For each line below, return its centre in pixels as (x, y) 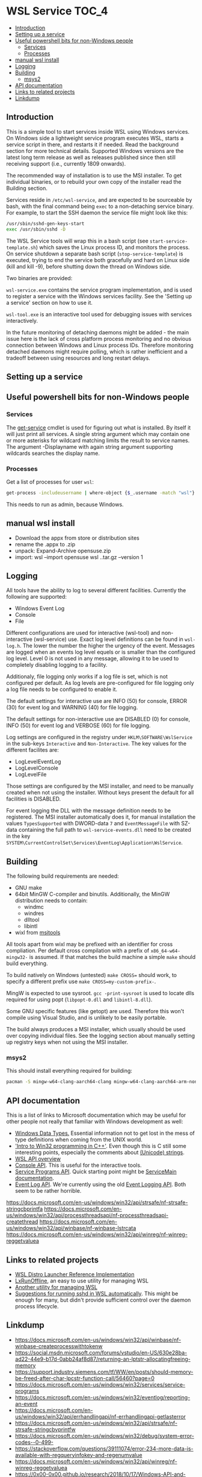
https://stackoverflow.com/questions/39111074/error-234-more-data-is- (104, 1448)
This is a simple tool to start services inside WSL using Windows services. (98, 131)
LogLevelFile (31, 775)
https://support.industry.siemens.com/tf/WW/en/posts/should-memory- (104, 1372)
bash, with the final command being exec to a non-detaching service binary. (100, 206)
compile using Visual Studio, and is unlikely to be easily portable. (87, 1018)
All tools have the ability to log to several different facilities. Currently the (96, 590)
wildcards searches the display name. (53, 453)
